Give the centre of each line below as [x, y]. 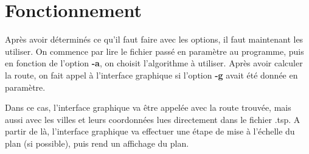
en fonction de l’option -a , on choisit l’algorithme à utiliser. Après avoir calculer [154, 63]
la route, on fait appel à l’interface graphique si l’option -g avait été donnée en [151, 75]
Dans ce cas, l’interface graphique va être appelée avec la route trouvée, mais [148, 107]
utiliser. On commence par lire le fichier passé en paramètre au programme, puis [154, 51]
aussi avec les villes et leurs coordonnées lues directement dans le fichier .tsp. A [153, 119]
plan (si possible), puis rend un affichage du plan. [97, 143]
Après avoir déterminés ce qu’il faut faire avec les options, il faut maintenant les [154, 39]
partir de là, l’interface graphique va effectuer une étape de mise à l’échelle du [150, 131]
